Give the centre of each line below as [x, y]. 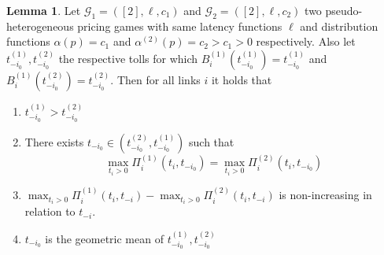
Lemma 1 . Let [44, 10]
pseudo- [344, 10]
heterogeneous [40, 26]
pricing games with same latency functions [180, 26]
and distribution [339, 26]
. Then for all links [155, 79]
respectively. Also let [306, 41]
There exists [54, 141]
